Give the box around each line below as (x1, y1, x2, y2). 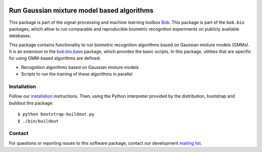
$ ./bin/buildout (17, 118, 59, 124)
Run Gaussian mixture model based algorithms (9, 6, 154, 15)
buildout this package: (9, 100, 53, 106)
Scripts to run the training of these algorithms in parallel (21, 71, 133, 77)
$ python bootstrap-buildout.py (17, 112, 95, 117)
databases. (9, 33, 32, 39)
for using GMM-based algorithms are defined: (9, 55, 101, 61)
